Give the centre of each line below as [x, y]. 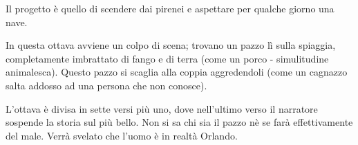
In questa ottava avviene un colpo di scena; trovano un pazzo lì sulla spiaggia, [171, 45]
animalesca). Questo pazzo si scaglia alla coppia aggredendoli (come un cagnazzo [177, 72]
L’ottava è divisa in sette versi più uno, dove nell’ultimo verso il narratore [162, 108]
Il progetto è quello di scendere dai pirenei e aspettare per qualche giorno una [170, 8]
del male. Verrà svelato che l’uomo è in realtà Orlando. [122, 135]
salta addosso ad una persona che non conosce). [106, 85]
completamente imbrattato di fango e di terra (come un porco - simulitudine [167, 58]
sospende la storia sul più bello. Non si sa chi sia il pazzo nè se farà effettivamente [179, 122]
